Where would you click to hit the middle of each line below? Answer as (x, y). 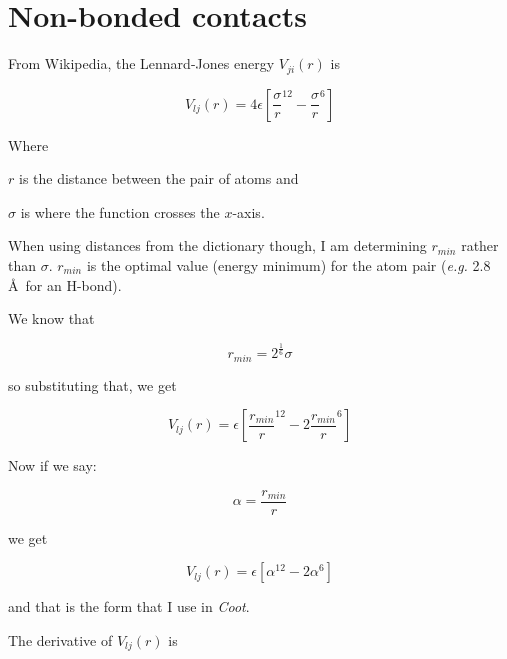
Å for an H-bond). (65, 284)
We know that (51, 318)
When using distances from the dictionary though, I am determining (217, 245)
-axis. (248, 211)
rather (480, 245)
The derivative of (60, 639)
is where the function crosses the (120, 211)
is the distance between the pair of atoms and (158, 178)
